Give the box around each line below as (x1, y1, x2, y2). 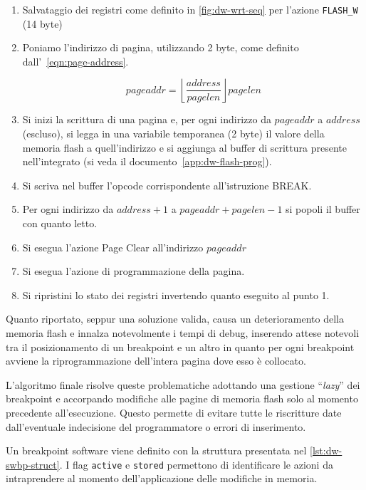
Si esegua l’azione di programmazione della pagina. (22, 264, 245, 278)
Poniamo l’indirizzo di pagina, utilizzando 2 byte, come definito (22, 40, 299, 55)
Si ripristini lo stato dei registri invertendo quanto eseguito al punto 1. (22, 287, 330, 302)
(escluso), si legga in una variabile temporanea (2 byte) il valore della (22, 126, 325, 141)
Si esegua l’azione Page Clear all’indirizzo (22, 239, 204, 254)
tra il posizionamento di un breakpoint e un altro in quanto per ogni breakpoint (6, 339, 355, 354)
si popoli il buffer (286, 202, 360, 217)
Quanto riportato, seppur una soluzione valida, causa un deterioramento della (6, 311, 344, 326)
